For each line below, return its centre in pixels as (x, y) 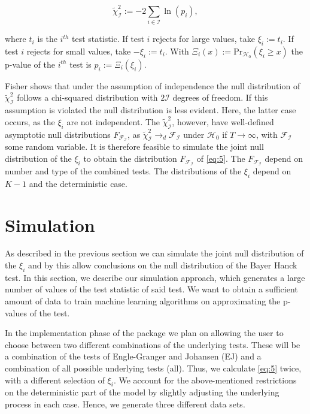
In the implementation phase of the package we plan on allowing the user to (144, 333)
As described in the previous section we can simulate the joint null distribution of (154, 253)
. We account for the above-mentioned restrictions (205, 380)
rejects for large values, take (204, 39)
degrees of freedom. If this (220, 97)
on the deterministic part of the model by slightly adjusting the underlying (142, 392)
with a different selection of (55, 380)
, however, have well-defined (223, 121)
